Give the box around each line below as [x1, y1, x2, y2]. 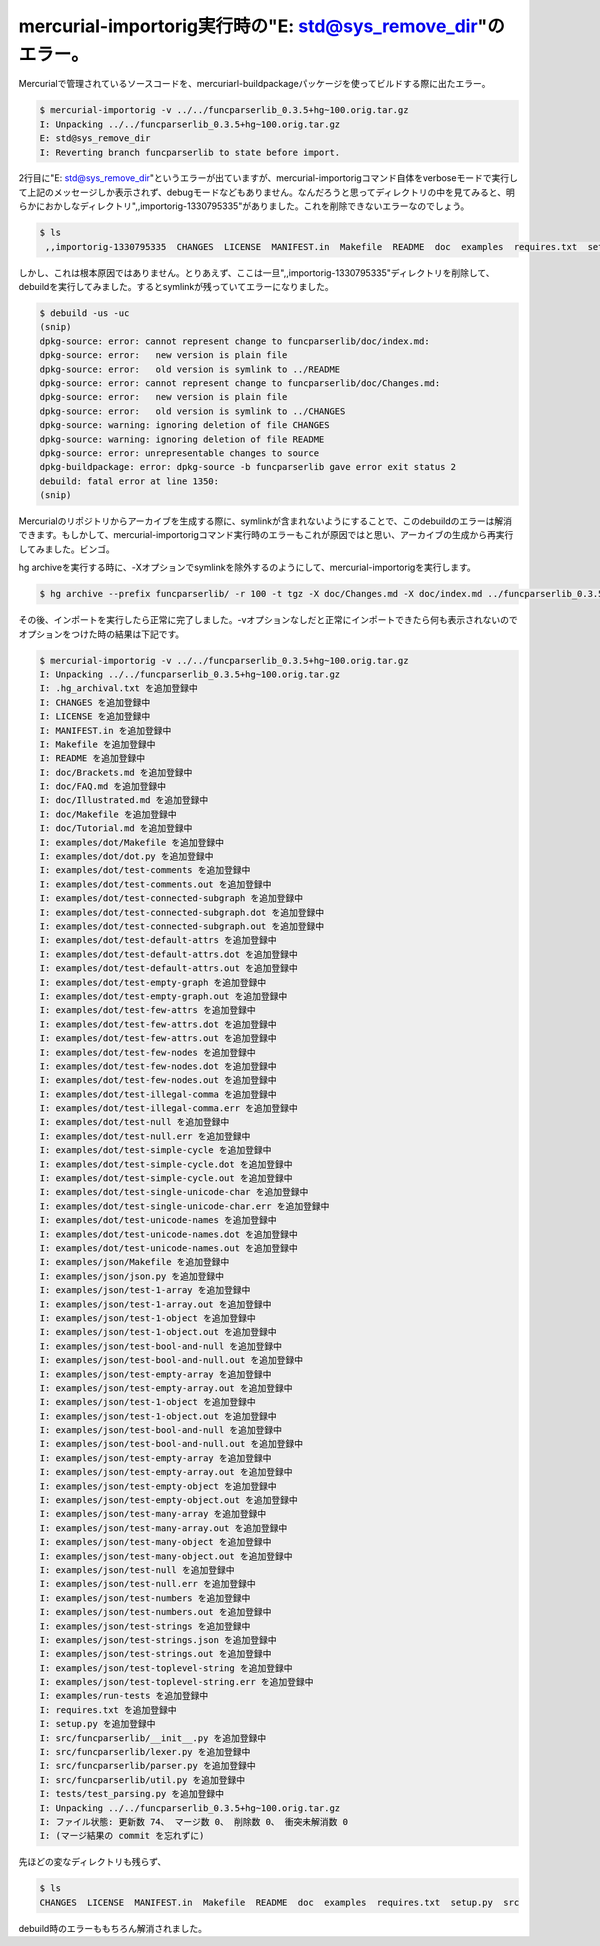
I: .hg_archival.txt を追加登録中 [39, 683, 199, 694]
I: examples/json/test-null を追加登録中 [39, 1564, 235, 1575]
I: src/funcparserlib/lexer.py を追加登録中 [39, 1746, 251, 1758]
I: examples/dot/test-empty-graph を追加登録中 [39, 976, 267, 988]
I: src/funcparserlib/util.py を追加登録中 [39, 1774, 246, 1785]
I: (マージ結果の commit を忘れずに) [39, 1830, 205, 1842]
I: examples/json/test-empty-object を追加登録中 [39, 1480, 277, 1492]
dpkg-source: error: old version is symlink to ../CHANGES [39, 405, 346, 417]
